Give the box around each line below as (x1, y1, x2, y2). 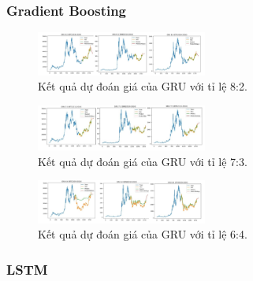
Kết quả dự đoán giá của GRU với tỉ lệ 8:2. (38, 78, 247, 94)
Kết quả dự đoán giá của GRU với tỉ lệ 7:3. (38, 153, 247, 169)
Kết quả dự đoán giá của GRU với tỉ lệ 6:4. (38, 226, 247, 242)
